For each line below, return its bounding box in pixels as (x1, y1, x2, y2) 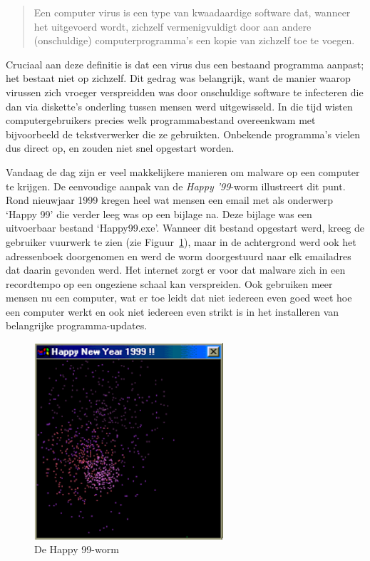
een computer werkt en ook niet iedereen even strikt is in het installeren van (6, 304, 339, 319)
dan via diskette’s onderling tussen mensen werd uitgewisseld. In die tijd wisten (6, 98, 353, 113)
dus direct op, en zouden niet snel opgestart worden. (6, 140, 235, 155)
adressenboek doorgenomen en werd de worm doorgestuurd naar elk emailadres (6, 248, 351, 263)
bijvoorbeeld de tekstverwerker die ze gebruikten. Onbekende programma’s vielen (6, 126, 361, 141)
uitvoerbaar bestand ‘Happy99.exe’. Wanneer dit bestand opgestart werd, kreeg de (6, 220, 364, 235)
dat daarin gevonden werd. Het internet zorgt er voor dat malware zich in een (6, 262, 346, 277)
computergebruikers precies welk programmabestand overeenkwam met (6, 113, 316, 128)
